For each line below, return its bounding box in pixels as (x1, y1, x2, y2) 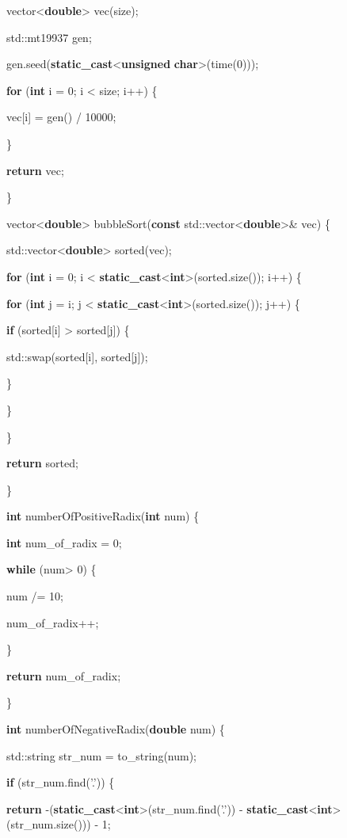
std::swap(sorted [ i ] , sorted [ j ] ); (6, 348, 148, 364)
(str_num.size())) (6, 816, 91, 832)
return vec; (6, 162, 64, 178)
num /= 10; (6, 588, 63, 604)
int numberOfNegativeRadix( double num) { (6, 721, 225, 737)
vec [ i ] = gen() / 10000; (6, 109, 116, 125)
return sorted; (6, 455, 78, 471)
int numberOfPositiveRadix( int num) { (6, 508, 200, 524)
